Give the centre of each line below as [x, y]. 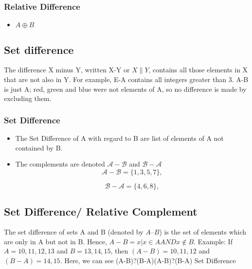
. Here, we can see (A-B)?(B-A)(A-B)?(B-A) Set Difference [148, 260]
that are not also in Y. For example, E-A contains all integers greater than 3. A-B [126, 79]
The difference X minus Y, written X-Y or [67, 70]
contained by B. [39, 147]
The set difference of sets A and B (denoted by [74, 232]
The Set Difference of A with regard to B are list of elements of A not [119, 138]
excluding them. [28, 98]
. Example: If [213, 241]
